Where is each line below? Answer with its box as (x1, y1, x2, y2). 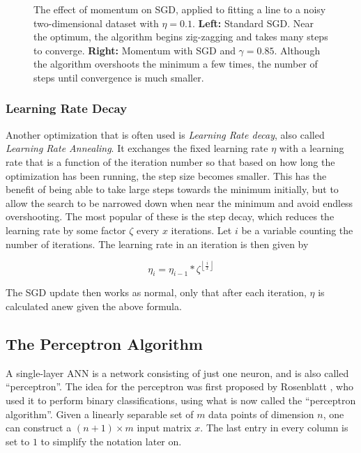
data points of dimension (208, 406, 314, 421)
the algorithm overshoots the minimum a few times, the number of (33, 56, 318, 71)
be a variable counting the (241, 222, 353, 237)
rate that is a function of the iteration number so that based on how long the (6, 154, 335, 169)
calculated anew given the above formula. (6, 299, 182, 314)
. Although (274, 43, 321, 57)
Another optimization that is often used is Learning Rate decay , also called (6, 127, 325, 141)
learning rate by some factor (6, 222, 126, 237)
